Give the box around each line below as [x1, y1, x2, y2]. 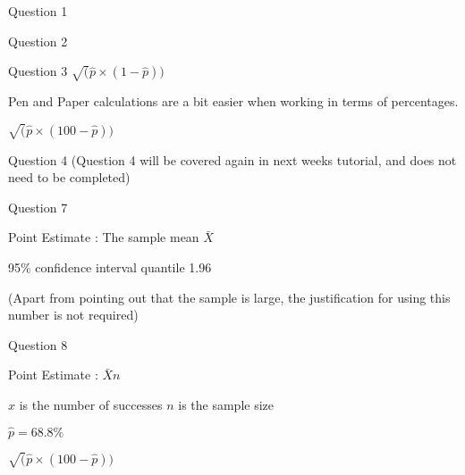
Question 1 [8, 2, 68, 20]
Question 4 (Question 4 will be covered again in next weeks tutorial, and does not [8, 150, 457, 169]
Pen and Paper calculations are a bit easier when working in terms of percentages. [8, 92, 459, 111]
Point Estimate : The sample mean [8, 228, 199, 246]
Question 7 [8, 197, 68, 216]
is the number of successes [19, 395, 163, 413]
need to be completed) [8, 168, 131, 187]
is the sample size [178, 395, 274, 413]
